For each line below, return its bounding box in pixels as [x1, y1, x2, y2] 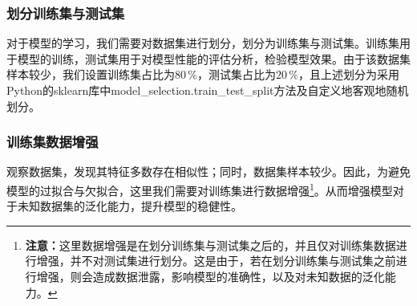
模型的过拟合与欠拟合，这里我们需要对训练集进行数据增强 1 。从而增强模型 [6, 180, 393, 198]
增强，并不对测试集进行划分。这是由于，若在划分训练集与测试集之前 [36, 252, 396, 269]
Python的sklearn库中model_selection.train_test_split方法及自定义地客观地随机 [6, 82, 409, 98]
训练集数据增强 [6, 132, 99, 152]
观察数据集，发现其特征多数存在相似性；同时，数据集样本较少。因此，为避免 [6, 163, 411, 180]
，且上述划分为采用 [298, 66, 399, 83]
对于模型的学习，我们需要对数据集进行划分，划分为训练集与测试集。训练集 [6, 35, 399, 51]
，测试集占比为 [197, 66, 276, 83]
